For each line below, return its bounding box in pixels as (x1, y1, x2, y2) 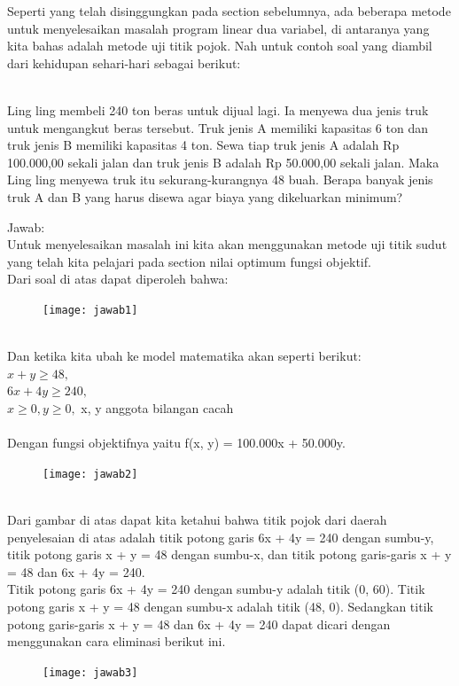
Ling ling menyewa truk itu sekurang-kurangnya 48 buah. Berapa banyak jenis (7, 170, 433, 189)
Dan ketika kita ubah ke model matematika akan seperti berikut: (7, 347, 362, 365)
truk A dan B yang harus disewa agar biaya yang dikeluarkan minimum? (7, 187, 403, 206)
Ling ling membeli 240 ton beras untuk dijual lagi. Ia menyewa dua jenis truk (7, 100, 429, 119)
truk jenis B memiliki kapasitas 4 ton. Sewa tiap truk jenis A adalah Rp (7, 136, 400, 154)
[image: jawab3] (43, 666, 138, 679)
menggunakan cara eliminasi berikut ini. (7, 632, 226, 651)
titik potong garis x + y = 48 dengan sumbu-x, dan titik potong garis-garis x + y (7, 545, 452, 564)
